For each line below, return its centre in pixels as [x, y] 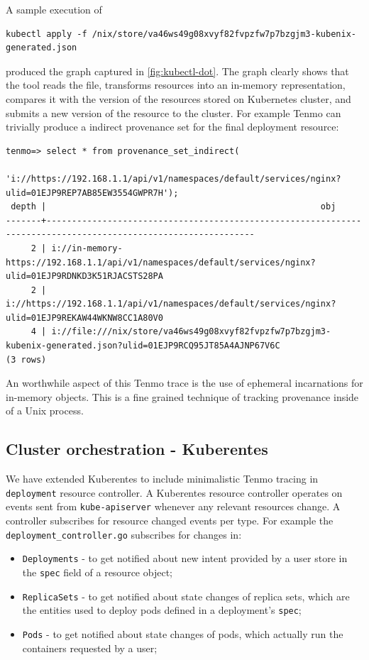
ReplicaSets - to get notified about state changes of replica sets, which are [186, 596]
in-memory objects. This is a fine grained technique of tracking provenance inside [182, 396]
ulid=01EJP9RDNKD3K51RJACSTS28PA [84, 276]
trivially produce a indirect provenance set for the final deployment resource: [172, 127]
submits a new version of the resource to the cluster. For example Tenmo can [174, 112]
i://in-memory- [87, 248]
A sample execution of [54, 9]
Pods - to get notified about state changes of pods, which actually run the [183, 634]
